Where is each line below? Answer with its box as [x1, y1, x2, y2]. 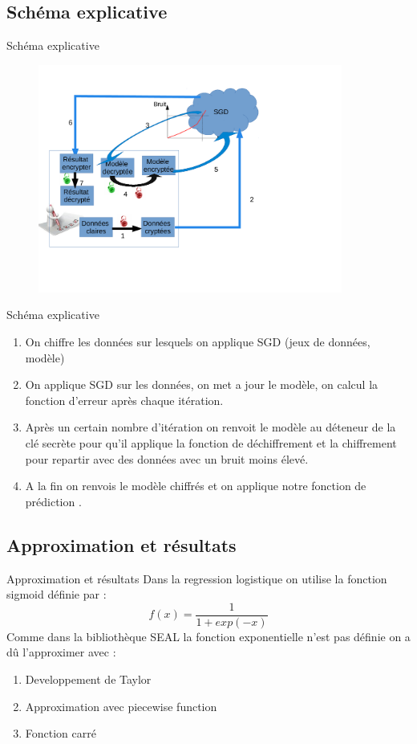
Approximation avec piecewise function [25, 697, 217, 714]
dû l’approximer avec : [6, 644, 116, 660]
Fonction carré [25, 725, 96, 742]
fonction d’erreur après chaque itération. [25, 391, 224, 408]
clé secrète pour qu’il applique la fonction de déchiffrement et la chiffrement [25, 435, 397, 452]
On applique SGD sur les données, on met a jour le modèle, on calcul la [25, 376, 379, 393]
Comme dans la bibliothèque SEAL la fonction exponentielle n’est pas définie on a [6, 627, 411, 644]
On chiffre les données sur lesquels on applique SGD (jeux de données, [25, 333, 370, 350]
